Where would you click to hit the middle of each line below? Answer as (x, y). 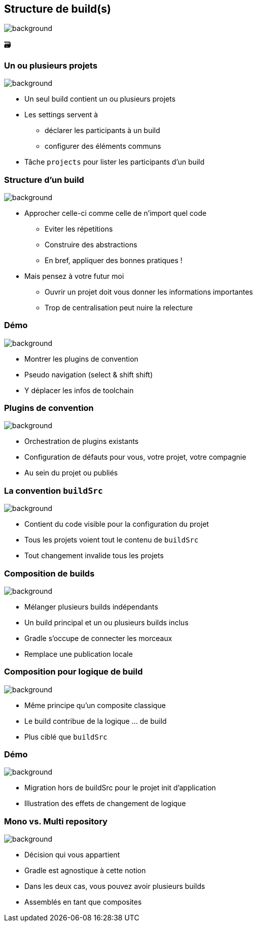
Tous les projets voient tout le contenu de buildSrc (112, 540)
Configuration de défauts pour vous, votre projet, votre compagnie (135, 457)
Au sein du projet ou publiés (71, 473)
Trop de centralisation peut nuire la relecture (119, 307)
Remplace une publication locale (79, 654)
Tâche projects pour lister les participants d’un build (115, 162)
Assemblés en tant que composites (83, 902)
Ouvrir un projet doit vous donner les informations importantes (149, 292)
